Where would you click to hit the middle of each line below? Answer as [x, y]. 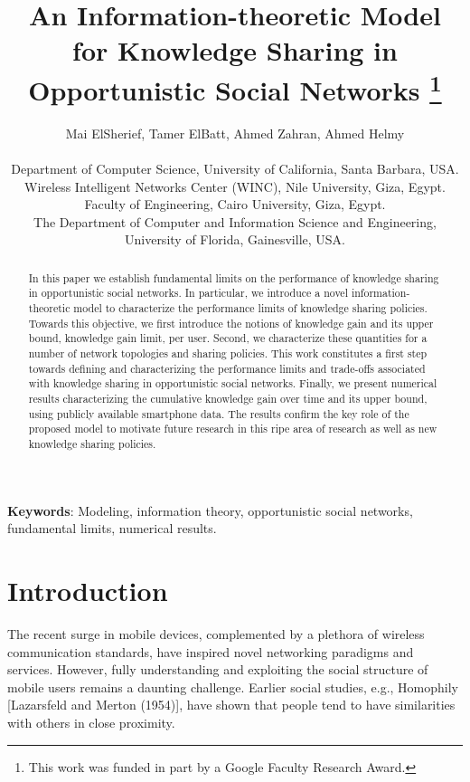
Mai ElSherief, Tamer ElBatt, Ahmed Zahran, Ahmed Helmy [235, 133]
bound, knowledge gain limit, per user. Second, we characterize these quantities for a [228, 338]
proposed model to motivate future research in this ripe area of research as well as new [233, 429]
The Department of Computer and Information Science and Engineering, [235, 221]
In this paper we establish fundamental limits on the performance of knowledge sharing [234, 277]
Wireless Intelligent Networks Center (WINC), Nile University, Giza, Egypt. [235, 186]
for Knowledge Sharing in [235, 50]
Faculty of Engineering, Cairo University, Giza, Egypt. [235, 204]
